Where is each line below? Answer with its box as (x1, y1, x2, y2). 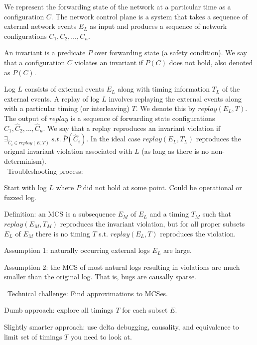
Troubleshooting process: (7, 165, 83, 176)
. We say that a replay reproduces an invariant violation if (43, 122, 221, 133)
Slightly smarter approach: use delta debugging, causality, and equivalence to (4, 322, 239, 332)
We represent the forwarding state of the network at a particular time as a (4, 1, 231, 11)
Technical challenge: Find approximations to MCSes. (7, 288, 168, 298)
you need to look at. (70, 331, 132, 342)
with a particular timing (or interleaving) (4, 103, 129, 114)
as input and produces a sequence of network (90, 21, 227, 31)
